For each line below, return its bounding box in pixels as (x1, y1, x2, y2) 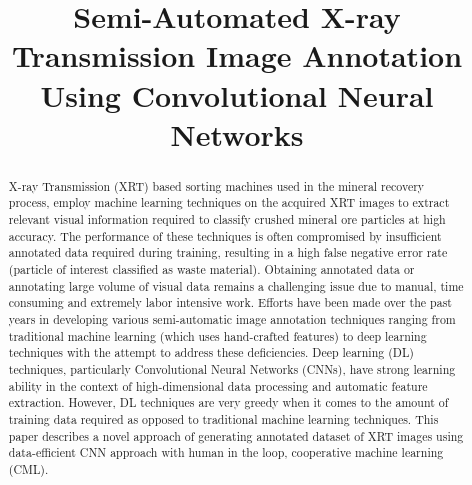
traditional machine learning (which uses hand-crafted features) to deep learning (8, 327, 427, 344)
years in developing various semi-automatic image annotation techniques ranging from (8, 310, 456, 327)
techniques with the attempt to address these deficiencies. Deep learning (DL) (8, 344, 414, 361)
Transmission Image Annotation (11, 35, 463, 76)
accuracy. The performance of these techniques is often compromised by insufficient (8, 227, 442, 244)
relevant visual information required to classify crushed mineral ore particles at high (8, 211, 446, 228)
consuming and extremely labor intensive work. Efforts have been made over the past (8, 294, 452, 311)
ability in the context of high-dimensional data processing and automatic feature (8, 377, 428, 394)
